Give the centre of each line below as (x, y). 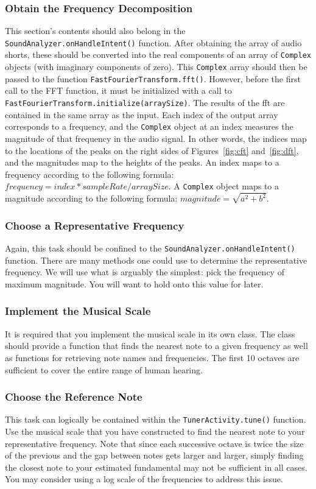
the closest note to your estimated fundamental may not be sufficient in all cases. (156, 467)
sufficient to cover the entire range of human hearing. (104, 369)
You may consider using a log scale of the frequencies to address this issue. (144, 479)
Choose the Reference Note (74, 397)
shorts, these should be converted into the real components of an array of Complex (158, 55)
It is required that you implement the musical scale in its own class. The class (150, 333)
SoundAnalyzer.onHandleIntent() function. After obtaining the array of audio (153, 42)
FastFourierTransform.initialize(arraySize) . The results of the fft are (145, 103)
